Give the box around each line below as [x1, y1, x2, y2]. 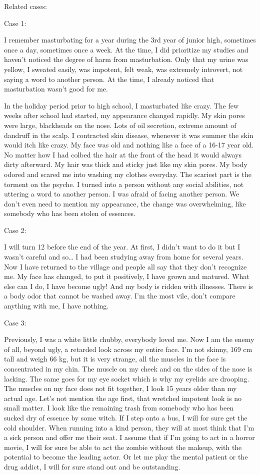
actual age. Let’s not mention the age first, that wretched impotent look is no [4, 392, 241, 403]
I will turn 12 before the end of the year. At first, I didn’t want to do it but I [4, 241, 240, 252]
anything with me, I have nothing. [4, 300, 109, 311]
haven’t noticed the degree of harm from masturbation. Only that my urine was [4, 54, 248, 64]
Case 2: [4, 224, 26, 235]
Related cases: [4, 1, 47, 11]
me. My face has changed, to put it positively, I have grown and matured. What [4, 271, 249, 281]
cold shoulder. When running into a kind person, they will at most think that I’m [4, 422, 254, 432]
